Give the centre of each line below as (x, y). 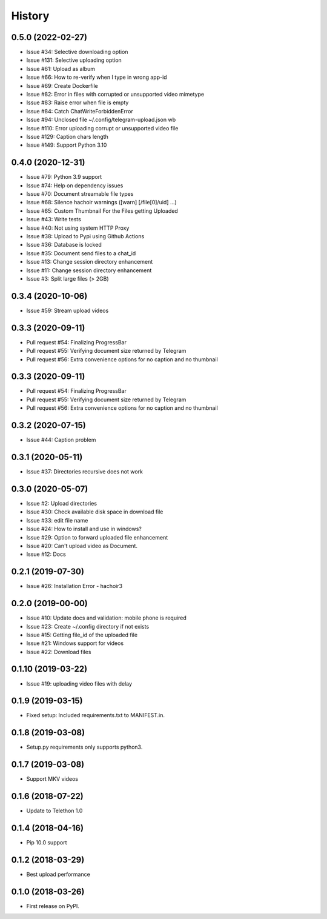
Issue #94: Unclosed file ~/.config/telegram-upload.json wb (101, 120)
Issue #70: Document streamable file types (80, 194)
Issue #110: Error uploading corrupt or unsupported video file (102, 128)
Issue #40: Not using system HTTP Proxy (78, 228)
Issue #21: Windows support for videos (75, 643)
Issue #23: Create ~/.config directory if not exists (88, 626)
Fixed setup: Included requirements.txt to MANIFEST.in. (96, 715)
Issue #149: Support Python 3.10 (67, 145)
